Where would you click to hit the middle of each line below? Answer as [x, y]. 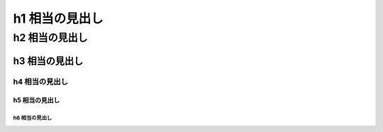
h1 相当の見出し [59, 18]
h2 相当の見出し [50, 38]
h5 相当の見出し [37, 100]
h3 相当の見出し [48, 61]
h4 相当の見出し [41, 82]
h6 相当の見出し [33, 118]
